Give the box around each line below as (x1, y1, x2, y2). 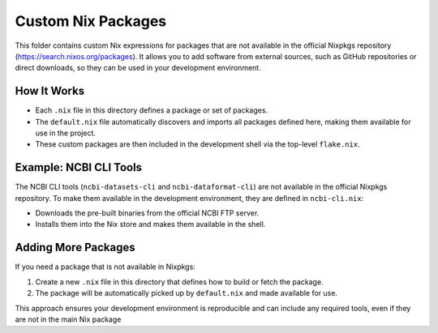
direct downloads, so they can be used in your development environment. (15, 63, 261, 73)
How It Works (15, 84, 85, 98)
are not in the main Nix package (15, 314, 122, 324)
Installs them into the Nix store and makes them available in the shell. (35, 220, 266, 229)
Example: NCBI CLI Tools (15, 160, 142, 174)
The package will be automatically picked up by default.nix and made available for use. (35, 288, 338, 298)
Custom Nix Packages (15, 12, 167, 30)
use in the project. (35, 128, 97, 138)
